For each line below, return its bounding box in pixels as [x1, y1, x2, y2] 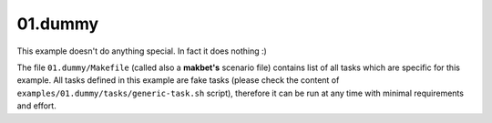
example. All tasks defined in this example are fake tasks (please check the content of [16, 75, 340, 86]
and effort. [16, 100, 56, 111]
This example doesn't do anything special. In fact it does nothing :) [16, 46, 268, 56]
